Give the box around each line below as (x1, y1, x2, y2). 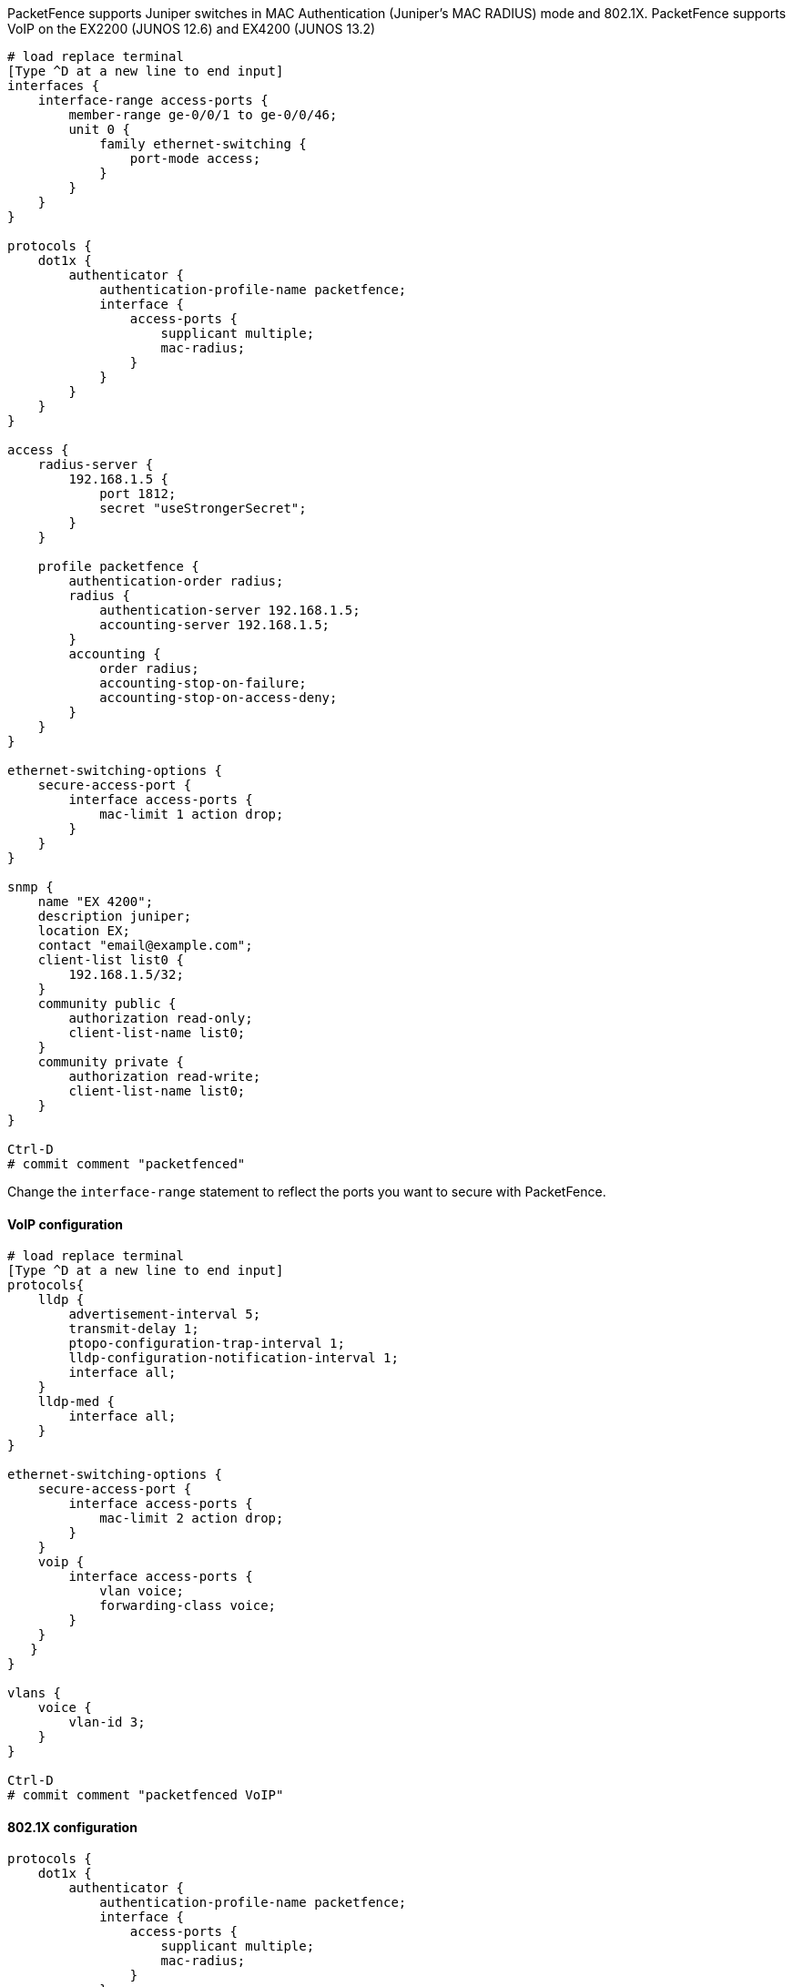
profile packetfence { (37, 559, 199, 574)
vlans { (7, 1686, 62, 1701)
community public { (37, 996, 177, 1011)
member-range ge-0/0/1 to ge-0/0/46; (68, 107, 338, 122)
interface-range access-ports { (37, 93, 269, 107)
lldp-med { (37, 1394, 116, 1410)
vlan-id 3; (68, 1715, 146, 1730)
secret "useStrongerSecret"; (99, 501, 307, 515)
